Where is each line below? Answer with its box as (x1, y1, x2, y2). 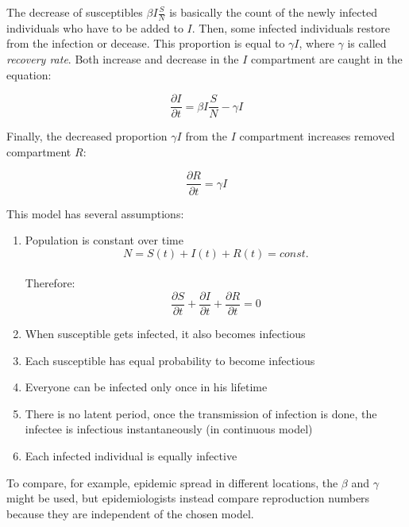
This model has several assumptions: (6, 205, 184, 221)
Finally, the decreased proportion (6, 128, 168, 144)
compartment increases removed (239, 128, 395, 144)
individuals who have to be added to (6, 19, 183, 36)
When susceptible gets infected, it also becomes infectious (25, 325, 306, 341)
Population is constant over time (25, 232, 183, 248)
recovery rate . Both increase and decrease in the (6, 51, 239, 67)
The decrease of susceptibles (6, 4, 143, 20)
